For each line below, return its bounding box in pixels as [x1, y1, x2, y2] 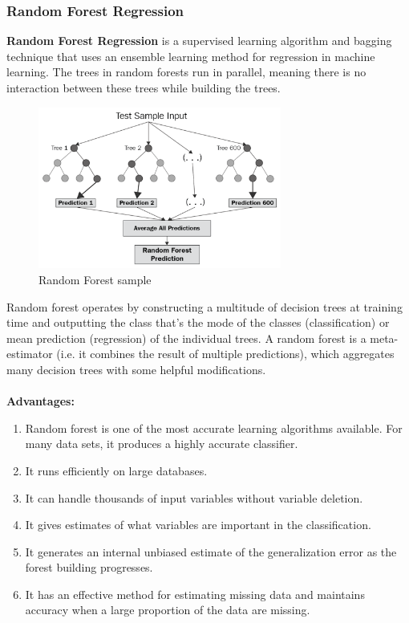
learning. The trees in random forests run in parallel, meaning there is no [6, 63, 366, 80]
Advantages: [6, 393, 75, 409]
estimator [6, 345, 53, 362]
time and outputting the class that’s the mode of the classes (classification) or [6, 314, 390, 331]
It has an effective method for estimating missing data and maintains [25, 585, 365, 602]
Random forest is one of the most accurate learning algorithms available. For [25, 419, 403, 436]
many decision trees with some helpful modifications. [6, 360, 266, 377]
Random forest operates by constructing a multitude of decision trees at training [6, 298, 403, 315]
